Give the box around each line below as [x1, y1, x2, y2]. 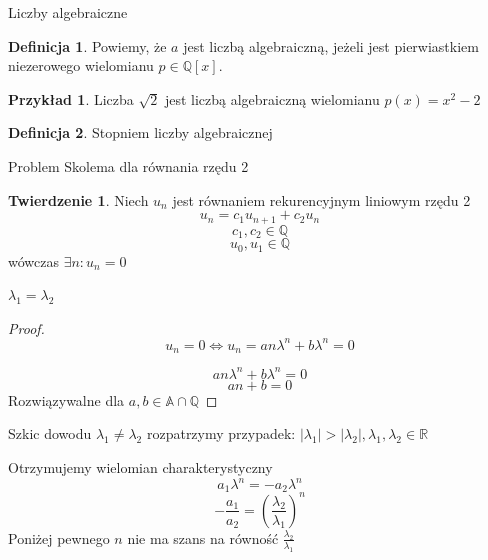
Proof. [8, 317, 45, 338]
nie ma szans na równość [127, 527, 279, 548]
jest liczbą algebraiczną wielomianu [164, 88, 380, 109]
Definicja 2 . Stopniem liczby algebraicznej [8, 122, 273, 143]
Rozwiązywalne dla [8, 389, 125, 410]
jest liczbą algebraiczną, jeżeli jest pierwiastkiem [183, 35, 479, 56]
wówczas [8, 250, 59, 271]
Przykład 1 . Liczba [8, 88, 134, 109]
